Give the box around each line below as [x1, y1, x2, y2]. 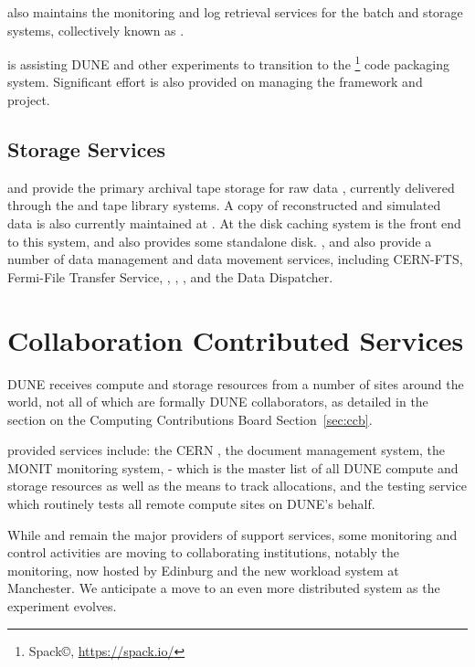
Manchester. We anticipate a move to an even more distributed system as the [7, 578, 440, 598]
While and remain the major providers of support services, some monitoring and [7, 524, 458, 544]
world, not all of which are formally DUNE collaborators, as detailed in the [7, 392, 428, 411]
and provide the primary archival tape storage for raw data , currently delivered [7, 177, 455, 196]
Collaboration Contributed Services [7, 321, 464, 358]
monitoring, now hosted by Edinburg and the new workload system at [7, 560, 399, 579]
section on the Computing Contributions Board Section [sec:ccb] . [7, 409, 373, 429]
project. [7, 90, 50, 110]
